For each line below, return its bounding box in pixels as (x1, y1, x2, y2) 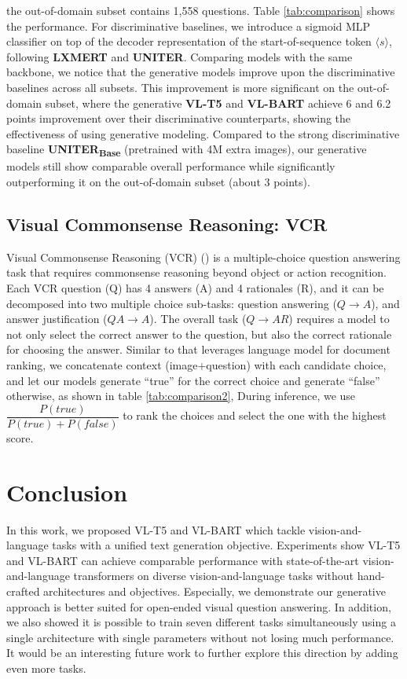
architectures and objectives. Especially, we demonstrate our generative (43, 582, 386, 599)
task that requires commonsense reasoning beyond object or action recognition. (6, 264, 387, 281)
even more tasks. (6, 659, 86, 676)
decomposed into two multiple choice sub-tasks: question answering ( (6, 295, 337, 311)
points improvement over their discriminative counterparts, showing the (6, 110, 351, 127)
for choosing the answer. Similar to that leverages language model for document (6, 341, 390, 358)
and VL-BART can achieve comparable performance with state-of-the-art (6, 552, 359, 568)
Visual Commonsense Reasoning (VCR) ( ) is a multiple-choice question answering (6, 248, 401, 265)
